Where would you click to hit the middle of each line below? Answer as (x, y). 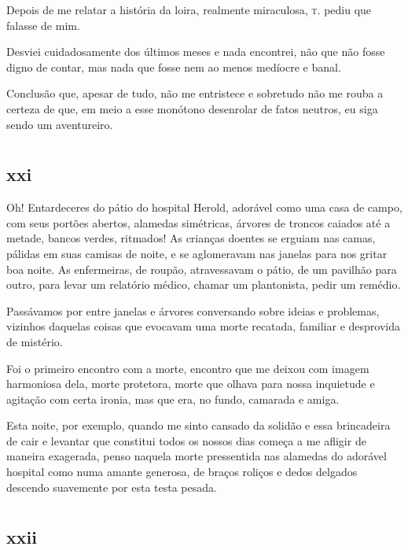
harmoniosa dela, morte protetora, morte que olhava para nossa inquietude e (191, 384)
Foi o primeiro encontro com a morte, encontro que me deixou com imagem (188, 368)
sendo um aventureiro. (60, 124)
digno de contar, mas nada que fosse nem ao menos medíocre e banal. (174, 66)
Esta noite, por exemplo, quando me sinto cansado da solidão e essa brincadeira (198, 425)
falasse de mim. (43, 25)
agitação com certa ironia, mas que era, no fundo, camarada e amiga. (173, 399)
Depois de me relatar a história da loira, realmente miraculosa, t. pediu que (189, 9)
